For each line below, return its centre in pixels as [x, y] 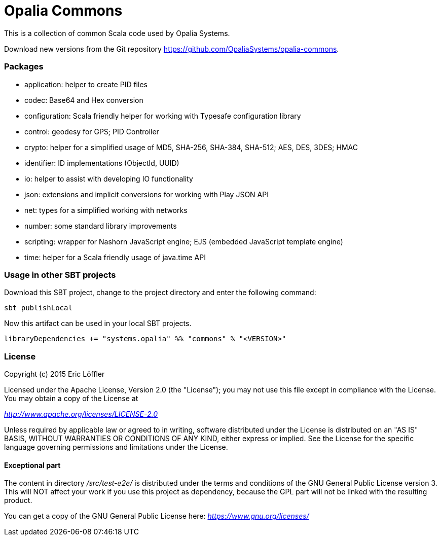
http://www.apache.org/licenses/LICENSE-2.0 [81, 414]
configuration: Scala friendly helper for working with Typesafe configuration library [163, 116]
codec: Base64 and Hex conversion [84, 100]
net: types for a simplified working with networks [106, 210]
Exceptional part [32, 465]
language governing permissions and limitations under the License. [116, 447]
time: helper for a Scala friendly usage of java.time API [115, 257]
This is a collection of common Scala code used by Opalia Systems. [117, 33]
